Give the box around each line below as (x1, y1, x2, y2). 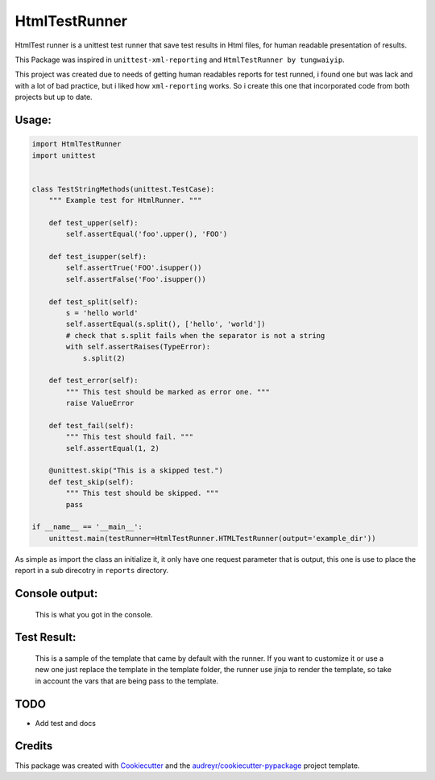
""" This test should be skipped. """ (65, 489, 219, 498)
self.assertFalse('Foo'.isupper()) (65, 274, 207, 283)
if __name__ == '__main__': (31, 522, 143, 531)
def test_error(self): (48, 376, 139, 386)
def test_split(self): (48, 297, 139, 306)
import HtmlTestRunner (31, 139, 122, 149)
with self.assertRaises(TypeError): (65, 342, 211, 352)
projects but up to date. (14, 93, 93, 102)
